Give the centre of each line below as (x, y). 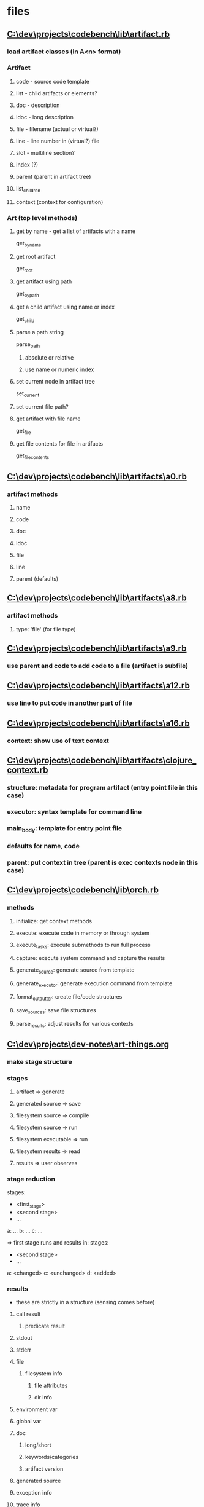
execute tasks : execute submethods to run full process (83, 946)
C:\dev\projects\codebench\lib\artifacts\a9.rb (97, 649)
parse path (28, 345)
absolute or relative (49, 357)
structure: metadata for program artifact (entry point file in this (103, 787)
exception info (34, 1493)
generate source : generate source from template (75, 971)
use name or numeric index (59, 369)
